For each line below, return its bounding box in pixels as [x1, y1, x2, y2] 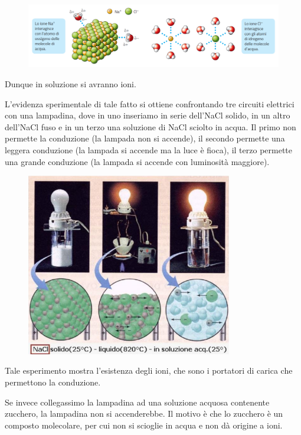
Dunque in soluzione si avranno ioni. [5, 78, 136, 90]
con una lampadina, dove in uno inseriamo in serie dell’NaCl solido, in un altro [5, 109, 290, 121]
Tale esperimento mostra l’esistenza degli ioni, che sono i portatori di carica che [5, 364, 293, 377]
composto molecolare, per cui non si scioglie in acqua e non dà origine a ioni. [5, 418, 283, 431]
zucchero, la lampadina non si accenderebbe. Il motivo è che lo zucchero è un [5, 407, 283, 420]
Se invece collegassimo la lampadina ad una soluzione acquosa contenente [5, 396, 270, 408]
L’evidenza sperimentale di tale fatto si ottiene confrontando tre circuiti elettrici [5, 97, 295, 110]
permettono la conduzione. [5, 375, 101, 388]
